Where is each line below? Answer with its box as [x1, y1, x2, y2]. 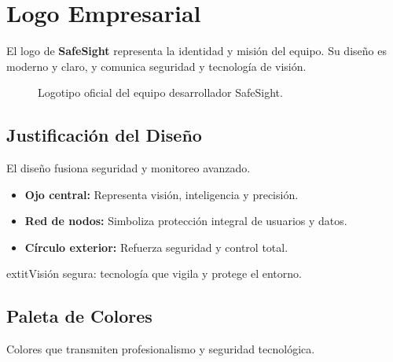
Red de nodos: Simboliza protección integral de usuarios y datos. [24, 212, 347, 229]
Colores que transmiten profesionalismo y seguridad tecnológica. [6, 341, 315, 357]
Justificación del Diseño [6, 123, 202, 147]
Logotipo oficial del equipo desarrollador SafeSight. [38, 84, 283, 101]
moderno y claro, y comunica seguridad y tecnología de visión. [6, 57, 307, 74]
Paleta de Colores [6, 304, 152, 328]
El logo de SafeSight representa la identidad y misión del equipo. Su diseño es [6, 42, 387, 59]
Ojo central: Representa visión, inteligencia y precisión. [24, 186, 299, 202]
